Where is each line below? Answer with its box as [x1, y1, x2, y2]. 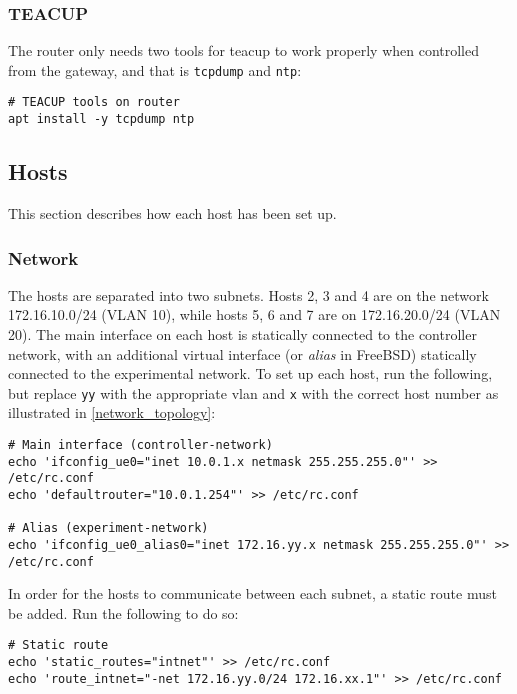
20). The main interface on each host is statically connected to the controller [8, 323, 477, 344]
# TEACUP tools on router [8, 95, 180, 110]
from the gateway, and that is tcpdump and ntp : [8, 59, 302, 80]
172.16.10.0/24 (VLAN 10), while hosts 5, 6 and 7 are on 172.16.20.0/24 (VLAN [8, 304, 501, 325]
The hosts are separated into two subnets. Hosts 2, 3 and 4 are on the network [8, 284, 489, 305]
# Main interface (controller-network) [8, 438, 273, 453]
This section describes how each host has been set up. [8, 202, 337, 223]
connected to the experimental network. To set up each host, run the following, [8, 363, 493, 384]
